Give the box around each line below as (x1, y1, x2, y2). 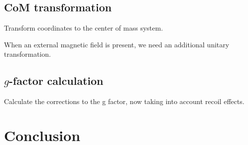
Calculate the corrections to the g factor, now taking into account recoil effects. (4, 96, 245, 107)
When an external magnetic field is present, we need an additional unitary (4, 39, 229, 49)
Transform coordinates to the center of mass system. (4, 23, 163, 33)
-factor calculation (9, 73, 103, 88)
